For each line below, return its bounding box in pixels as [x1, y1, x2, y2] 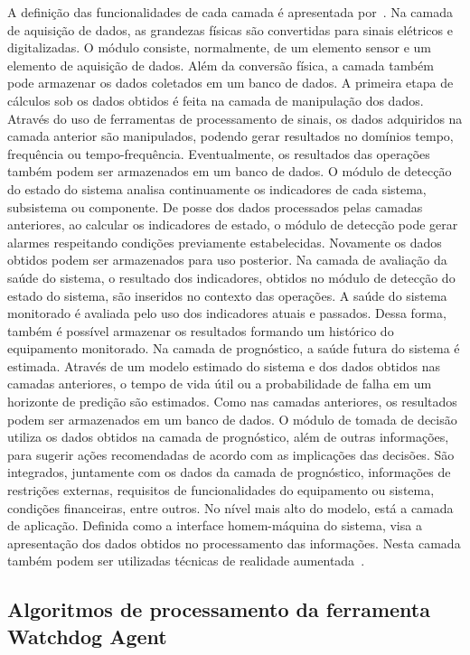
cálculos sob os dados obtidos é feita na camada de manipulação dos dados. [7, 90, 424, 109]
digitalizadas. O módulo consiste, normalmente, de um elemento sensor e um [7, 38, 432, 57]
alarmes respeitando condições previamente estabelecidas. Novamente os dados [7, 232, 442, 251]
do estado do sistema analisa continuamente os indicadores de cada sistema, [7, 179, 427, 198]
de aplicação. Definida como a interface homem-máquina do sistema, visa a [7, 516, 422, 535]
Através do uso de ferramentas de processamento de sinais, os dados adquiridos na [7, 108, 463, 127]
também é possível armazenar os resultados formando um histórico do [7, 321, 394, 340]
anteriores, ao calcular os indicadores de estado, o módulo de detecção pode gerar [7, 215, 458, 234]
